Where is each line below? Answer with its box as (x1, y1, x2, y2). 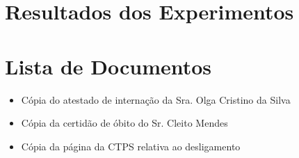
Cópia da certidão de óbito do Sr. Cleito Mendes (21, 116, 228, 130)
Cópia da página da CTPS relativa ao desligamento (21, 139, 241, 153)
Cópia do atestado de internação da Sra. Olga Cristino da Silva (21, 92, 291, 106)
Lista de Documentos (5, 52, 212, 80)
